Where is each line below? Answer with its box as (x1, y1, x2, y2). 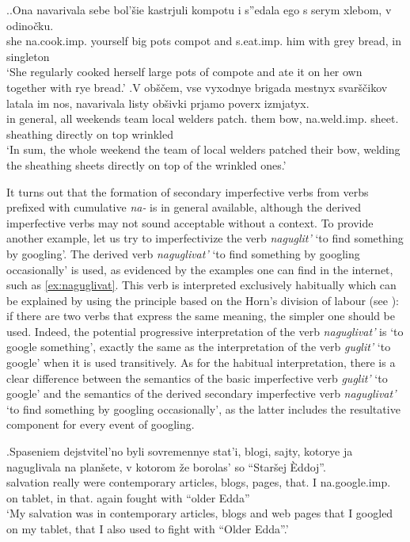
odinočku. (6, 17, 54, 33)
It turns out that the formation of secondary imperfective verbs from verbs (6, 183, 369, 200)
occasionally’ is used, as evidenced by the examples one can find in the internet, (6, 261, 393, 277)
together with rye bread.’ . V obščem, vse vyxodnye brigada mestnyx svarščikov (6, 78, 388, 95)
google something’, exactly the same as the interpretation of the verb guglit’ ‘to (6, 338, 391, 355)
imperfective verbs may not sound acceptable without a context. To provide (6, 214, 374, 231)
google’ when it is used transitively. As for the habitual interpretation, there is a (6, 354, 396, 371)
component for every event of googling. (6, 416, 195, 433)
